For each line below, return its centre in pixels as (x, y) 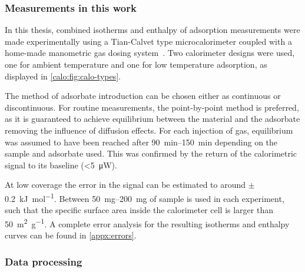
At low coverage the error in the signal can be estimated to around (125, 185)
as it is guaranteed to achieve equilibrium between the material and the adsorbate (152, 119)
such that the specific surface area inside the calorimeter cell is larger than (139, 210)
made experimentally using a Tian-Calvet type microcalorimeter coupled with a (148, 41)
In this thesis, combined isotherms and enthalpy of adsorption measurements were (152, 30)
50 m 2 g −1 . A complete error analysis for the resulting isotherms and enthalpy (147, 223)
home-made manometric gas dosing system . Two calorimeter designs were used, (150, 53)
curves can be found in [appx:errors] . (71, 235)
